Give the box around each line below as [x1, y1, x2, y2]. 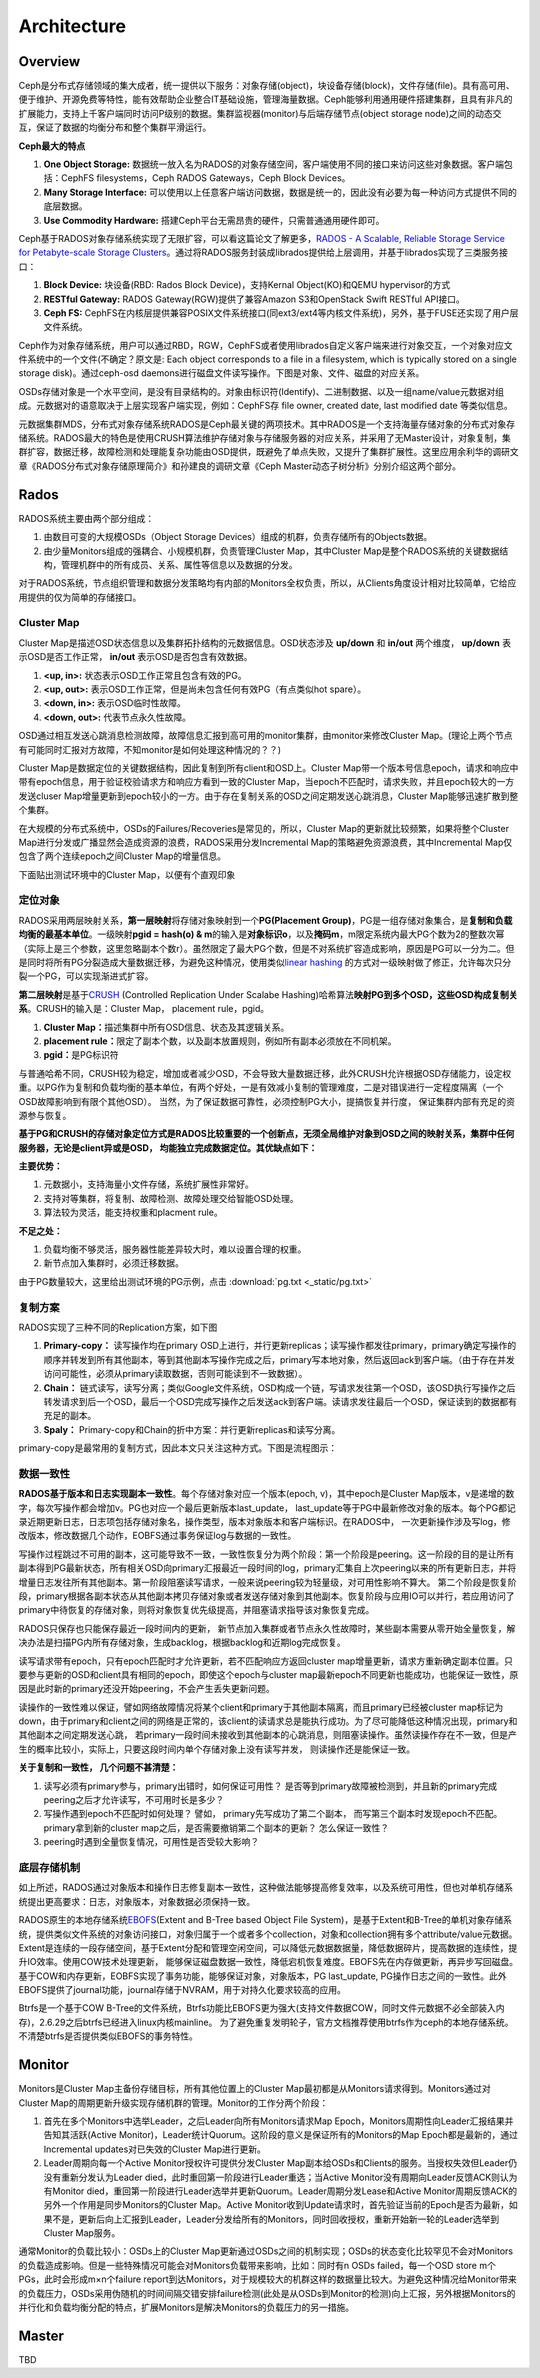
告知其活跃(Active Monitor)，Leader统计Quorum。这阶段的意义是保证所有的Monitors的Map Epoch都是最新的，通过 [43, 2129, 519, 2141]
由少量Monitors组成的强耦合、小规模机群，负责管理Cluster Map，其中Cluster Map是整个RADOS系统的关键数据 [43, 545, 500, 557]
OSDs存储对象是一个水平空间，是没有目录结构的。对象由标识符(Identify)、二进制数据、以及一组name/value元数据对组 [18, 385, 505, 397]
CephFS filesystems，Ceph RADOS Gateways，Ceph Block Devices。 [60, 172, 351, 184]
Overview [18, 53, 81, 70]
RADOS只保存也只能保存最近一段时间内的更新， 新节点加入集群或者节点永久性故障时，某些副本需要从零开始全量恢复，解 [18, 1622, 516, 1634]
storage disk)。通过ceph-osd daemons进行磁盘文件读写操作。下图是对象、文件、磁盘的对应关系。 [18, 367, 425, 379]
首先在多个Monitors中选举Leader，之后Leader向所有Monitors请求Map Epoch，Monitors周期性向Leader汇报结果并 [43, 2115, 514, 2127]
